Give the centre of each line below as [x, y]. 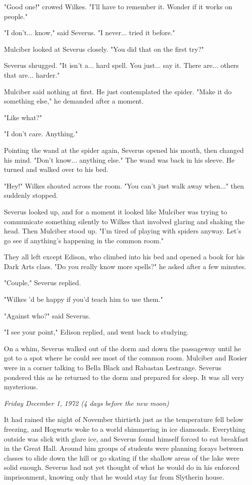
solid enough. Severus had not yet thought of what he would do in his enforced [122, 467]
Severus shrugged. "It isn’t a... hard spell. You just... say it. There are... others [121, 65]
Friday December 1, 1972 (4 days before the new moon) [87, 403]
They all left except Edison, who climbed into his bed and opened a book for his [124, 257]
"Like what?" [23, 117]
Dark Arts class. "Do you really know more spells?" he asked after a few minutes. [125, 266]
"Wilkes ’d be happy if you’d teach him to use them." [84, 299]
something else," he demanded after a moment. [74, 101]
